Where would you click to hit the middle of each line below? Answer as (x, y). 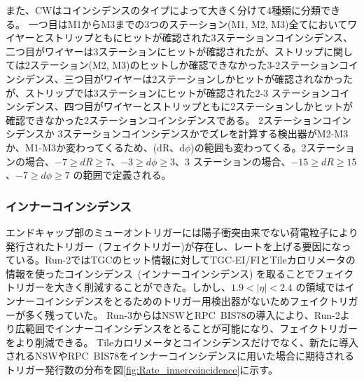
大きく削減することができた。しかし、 (142, 287)
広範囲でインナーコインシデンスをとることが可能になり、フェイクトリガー (186, 328)
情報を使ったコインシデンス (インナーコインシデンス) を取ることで (160, 273)
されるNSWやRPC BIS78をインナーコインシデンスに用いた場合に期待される (180, 356)
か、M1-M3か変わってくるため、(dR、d (95, 147)
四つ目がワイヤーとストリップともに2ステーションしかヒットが (209, 106)
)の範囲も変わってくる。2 (248, 147)
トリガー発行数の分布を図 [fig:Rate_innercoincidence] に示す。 (142, 369)
